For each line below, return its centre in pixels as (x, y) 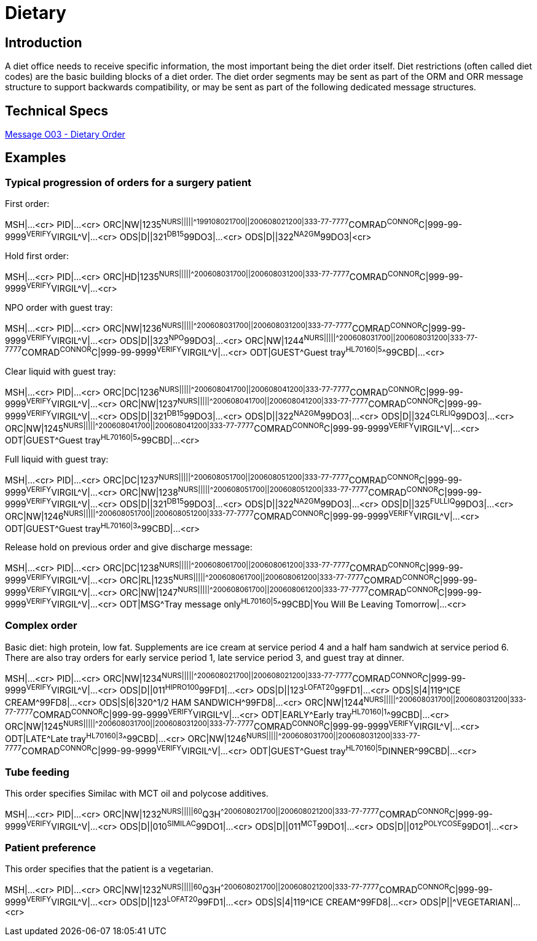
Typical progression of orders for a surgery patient (128, 182)
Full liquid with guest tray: (57, 459)
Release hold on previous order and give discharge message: (129, 547)
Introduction (44, 42)
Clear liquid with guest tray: (61, 371)
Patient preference (50, 847)
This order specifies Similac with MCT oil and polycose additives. (137, 794)
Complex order (41, 626)
